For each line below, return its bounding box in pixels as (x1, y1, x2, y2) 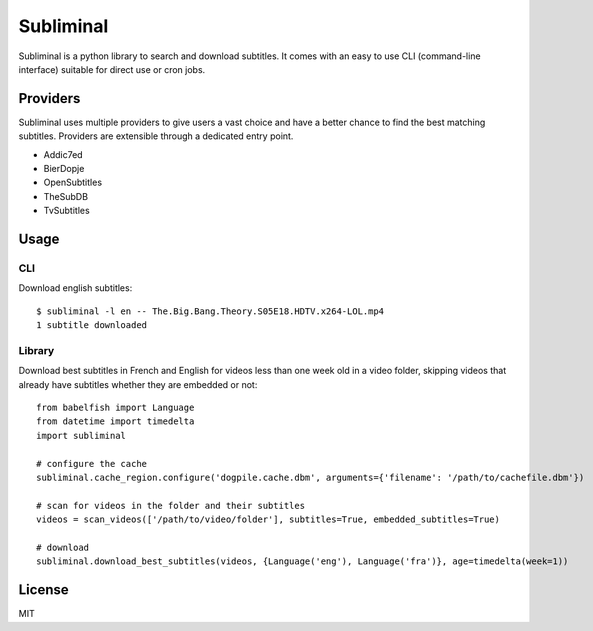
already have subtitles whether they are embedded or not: (18, 378, 258, 390)
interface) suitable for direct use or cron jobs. (18, 63, 206, 75)
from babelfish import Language (36, 402, 195, 414)
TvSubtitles (43, 205, 90, 217)
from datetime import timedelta (36, 416, 195, 427)
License (18, 581, 69, 599)
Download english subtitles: (18, 282, 133, 294)
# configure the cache (36, 458, 148, 469)
